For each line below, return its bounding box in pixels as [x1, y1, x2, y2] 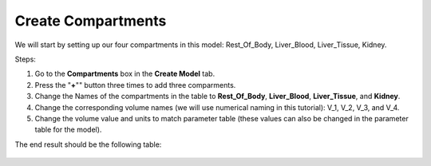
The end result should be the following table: [14, 140, 162, 149]
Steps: [14, 54, 36, 64]
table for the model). [34, 125, 102, 135]
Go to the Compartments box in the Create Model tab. [34, 69, 215, 79]
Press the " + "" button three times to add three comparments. [34, 80, 236, 89]
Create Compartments [14, 12, 167, 30]
